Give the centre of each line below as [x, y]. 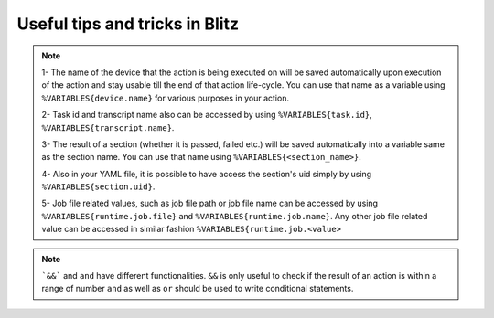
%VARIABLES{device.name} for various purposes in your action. [166, 98]
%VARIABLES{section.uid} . [98, 186]
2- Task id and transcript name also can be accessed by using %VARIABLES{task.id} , [207, 115]
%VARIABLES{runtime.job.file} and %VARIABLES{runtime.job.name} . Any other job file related [235, 216]
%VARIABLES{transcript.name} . [108, 127]
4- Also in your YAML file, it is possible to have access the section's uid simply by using [207, 174]
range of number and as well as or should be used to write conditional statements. [198, 289]
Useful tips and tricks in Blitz [128, 24]
